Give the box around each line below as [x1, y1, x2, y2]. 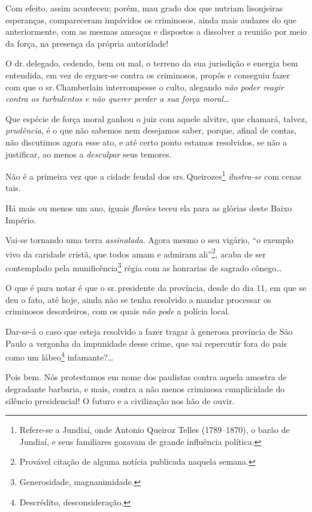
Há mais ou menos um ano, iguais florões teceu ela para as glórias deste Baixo [5, 201, 292, 214]
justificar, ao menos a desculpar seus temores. [5, 147, 172, 160]
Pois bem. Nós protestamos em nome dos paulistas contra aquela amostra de [5, 371, 287, 383]
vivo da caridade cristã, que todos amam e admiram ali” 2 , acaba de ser [5, 246, 266, 260]
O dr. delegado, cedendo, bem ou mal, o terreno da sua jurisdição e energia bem [5, 57, 298, 69]
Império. [5, 213, 37, 226]
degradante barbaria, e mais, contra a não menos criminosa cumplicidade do [5, 383, 285, 395]
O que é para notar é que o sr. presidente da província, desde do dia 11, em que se [5, 281, 307, 294]
